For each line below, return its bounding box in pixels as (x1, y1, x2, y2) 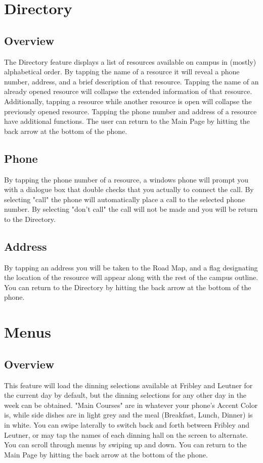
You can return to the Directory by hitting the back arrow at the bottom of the (4, 282, 251, 292)
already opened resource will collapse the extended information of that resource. (4, 86, 252, 97)
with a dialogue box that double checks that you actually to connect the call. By (4, 184, 254, 195)
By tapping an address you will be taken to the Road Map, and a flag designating (4, 262, 258, 272)
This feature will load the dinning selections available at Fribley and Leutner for (4, 380, 253, 390)
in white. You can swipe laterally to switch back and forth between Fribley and (4, 420, 250, 430)
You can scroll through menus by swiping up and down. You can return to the (4, 439, 247, 450)
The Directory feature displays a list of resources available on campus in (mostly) (4, 56, 256, 67)
